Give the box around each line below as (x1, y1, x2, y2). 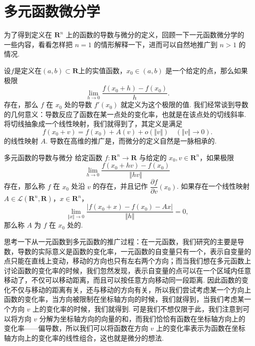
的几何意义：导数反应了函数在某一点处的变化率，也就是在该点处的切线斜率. (4, 109, 246, 119)
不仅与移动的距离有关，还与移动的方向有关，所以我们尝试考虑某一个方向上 (10, 284, 251, 294)
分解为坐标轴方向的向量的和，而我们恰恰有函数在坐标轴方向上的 (39, 313, 246, 323)
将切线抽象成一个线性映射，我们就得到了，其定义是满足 (4, 118, 182, 129)
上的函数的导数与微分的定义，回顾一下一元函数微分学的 (66, 29, 245, 40)
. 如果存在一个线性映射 (177, 181, 250, 191)
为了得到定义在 (4, 29, 52, 40)
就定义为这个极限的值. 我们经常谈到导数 (120, 99, 249, 110)
